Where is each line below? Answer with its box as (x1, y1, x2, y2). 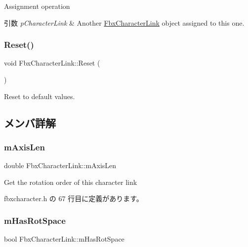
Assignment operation (4, 1, 70, 11)
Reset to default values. (4, 91, 75, 101)
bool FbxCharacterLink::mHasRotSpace (4, 234, 124, 244)
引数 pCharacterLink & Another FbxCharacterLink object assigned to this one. (4, 17, 245, 28)
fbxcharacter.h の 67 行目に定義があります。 (4, 193, 143, 204)
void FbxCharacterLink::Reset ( (4, 58, 100, 68)
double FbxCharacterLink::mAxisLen (4, 160, 117, 171)
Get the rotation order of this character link (4, 176, 137, 187)
